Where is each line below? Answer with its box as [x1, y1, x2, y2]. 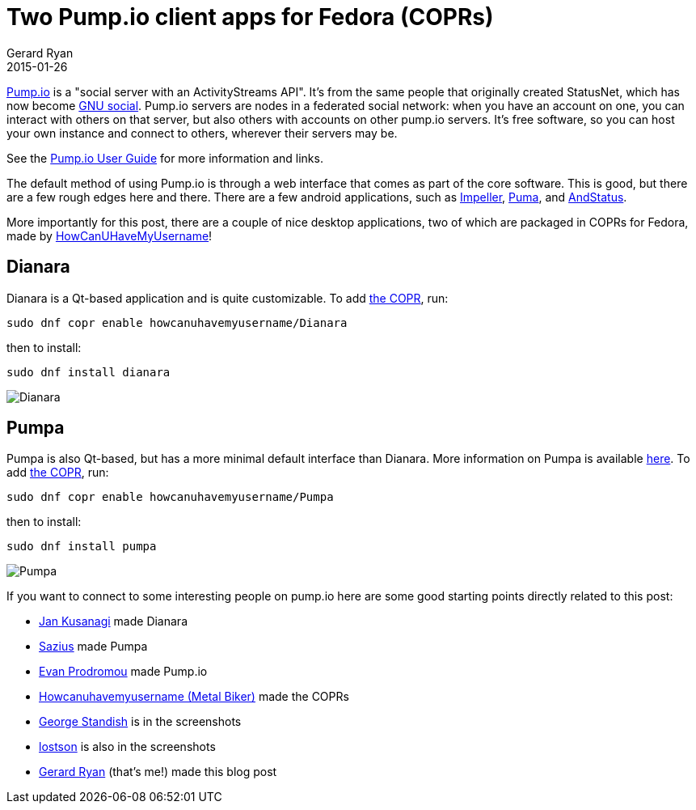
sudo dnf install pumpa [6, 540, 157, 553]
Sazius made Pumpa [39, 639, 148, 654]
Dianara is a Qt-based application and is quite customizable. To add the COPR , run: [6, 290, 449, 305]
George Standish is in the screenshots [39, 715, 242, 729]
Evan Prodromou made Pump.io [39, 664, 208, 679]
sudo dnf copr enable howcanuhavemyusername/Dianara [6, 316, 348, 329]
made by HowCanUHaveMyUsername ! [6, 228, 213, 243]
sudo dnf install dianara [6, 365, 171, 379]
